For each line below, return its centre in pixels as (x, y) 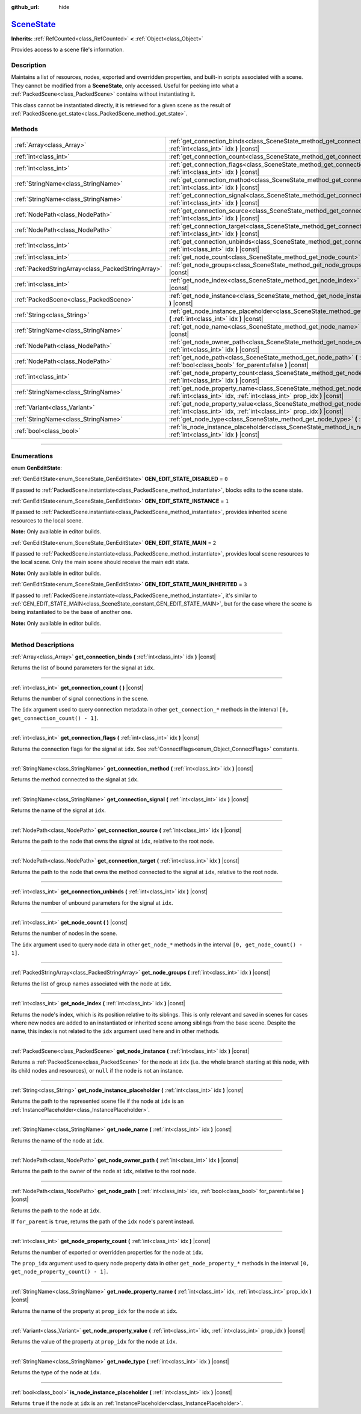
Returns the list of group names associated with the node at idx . (91, 984)
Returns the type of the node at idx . (56, 1372)
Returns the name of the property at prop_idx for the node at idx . (94, 1311)
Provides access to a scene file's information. (68, 50)
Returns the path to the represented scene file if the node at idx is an (97, 1101)
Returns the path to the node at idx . (56, 1211)
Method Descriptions (43, 645)
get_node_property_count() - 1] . (60, 1272)
